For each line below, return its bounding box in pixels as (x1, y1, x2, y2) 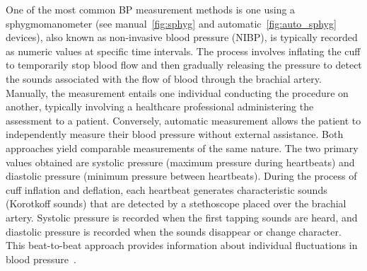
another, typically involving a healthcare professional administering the (6, 99, 314, 114)
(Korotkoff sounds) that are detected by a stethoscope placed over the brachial (6, 196, 346, 211)
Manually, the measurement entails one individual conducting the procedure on (6, 85, 349, 100)
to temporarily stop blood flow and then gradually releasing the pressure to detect (6, 57, 362, 72)
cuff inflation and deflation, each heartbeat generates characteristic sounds (6, 182, 327, 197)
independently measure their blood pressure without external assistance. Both (6, 127, 344, 142)
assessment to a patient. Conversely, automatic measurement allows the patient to (6, 113, 361, 127)
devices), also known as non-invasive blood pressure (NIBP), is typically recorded (6, 30, 358, 45)
